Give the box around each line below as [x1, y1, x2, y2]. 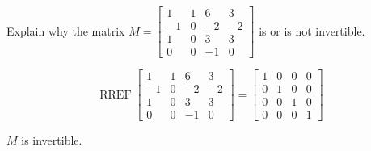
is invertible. [21, 132, 82, 149]
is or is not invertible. [259, 22, 365, 39]
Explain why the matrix [6, 22, 125, 39]
